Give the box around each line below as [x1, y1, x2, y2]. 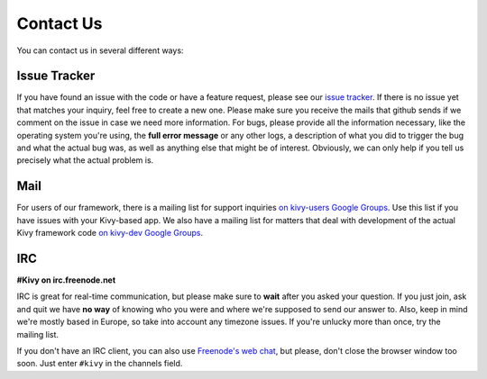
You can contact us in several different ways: [16, 45, 184, 56]
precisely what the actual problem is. [16, 155, 154, 166]
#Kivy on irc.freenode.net [16, 275, 116, 285]
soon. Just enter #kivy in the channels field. [16, 358, 183, 369]
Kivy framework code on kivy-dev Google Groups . [16, 228, 203, 239]
